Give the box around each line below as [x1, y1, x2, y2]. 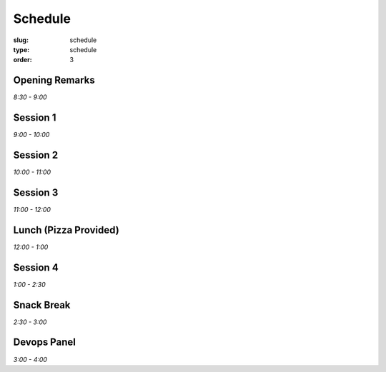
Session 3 [13, 186, 59, 198]
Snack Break [13, 298, 71, 311]
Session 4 [13, 261, 59, 273]
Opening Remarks [13, 74, 96, 86]
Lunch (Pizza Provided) [13, 223, 119, 236]
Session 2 [13, 149, 59, 161]
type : [13, 45, 30, 54]
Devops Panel [13, 336, 76, 348]
